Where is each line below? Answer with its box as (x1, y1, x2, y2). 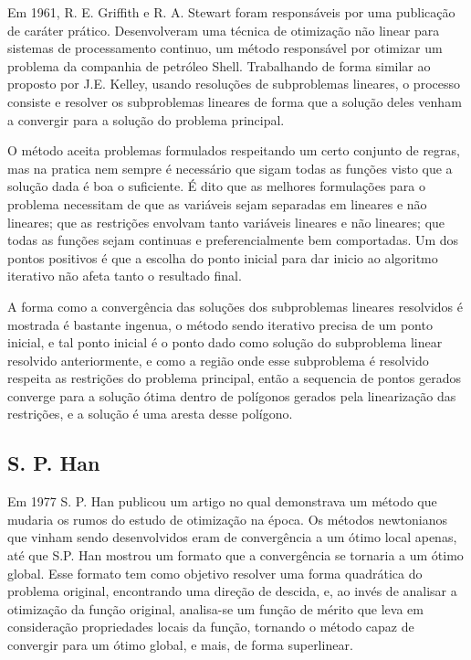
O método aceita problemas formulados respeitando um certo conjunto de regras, (7, 141, 460, 160)
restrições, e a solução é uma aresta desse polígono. (7, 404, 293, 423)
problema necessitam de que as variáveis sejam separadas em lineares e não (7, 194, 427, 213)
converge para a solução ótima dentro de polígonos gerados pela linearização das (7, 386, 456, 405)
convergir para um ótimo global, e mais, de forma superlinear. (7, 635, 353, 655)
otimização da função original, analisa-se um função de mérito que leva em (7, 599, 424, 618)
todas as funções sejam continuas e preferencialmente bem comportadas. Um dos (7, 230, 459, 250)
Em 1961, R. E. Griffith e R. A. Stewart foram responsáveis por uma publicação (7, 3, 455, 21)
